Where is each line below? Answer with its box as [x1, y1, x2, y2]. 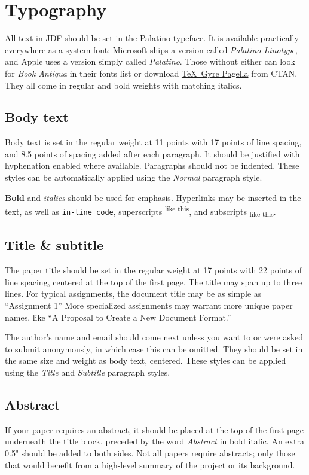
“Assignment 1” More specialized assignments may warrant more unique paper [5, 299, 293, 312]
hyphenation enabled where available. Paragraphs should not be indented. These [5, 159, 299, 172]
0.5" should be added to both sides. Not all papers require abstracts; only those [5, 446, 295, 459]
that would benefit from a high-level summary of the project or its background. [5, 458, 295, 471]
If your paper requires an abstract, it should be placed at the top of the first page [5, 423, 304, 436]
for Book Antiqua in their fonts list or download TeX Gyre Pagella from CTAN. [5, 66, 298, 79]
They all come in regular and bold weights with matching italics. [5, 78, 242, 91]
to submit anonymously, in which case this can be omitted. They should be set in [5, 342, 303, 355]
